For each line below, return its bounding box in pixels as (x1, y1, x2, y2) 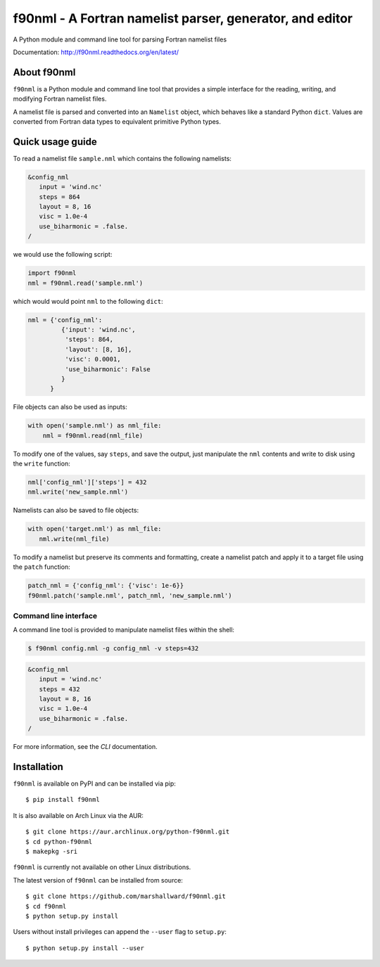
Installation (13, 760, 63, 773)
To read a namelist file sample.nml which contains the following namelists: (13, 154, 232, 162)
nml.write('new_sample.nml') (27, 488, 129, 496)
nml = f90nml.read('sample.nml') (27, 278, 144, 287)
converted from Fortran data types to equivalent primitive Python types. (13, 117, 222, 126)
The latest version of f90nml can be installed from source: (13, 876, 183, 884)
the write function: (13, 459, 70, 468)
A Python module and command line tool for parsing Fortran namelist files (13, 35, 227, 44)
